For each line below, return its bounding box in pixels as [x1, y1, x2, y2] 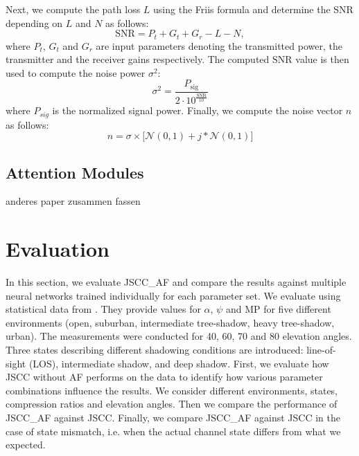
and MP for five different [225, 302, 331, 316]
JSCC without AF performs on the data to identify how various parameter [6, 370, 323, 384]
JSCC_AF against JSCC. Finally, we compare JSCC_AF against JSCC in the [6, 410, 340, 425]
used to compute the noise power [6, 65, 146, 80]
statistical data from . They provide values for [6, 302, 201, 316]
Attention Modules [6, 161, 144, 183]
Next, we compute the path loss [6, 2, 141, 16]
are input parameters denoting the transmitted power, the [96, 38, 342, 53]
